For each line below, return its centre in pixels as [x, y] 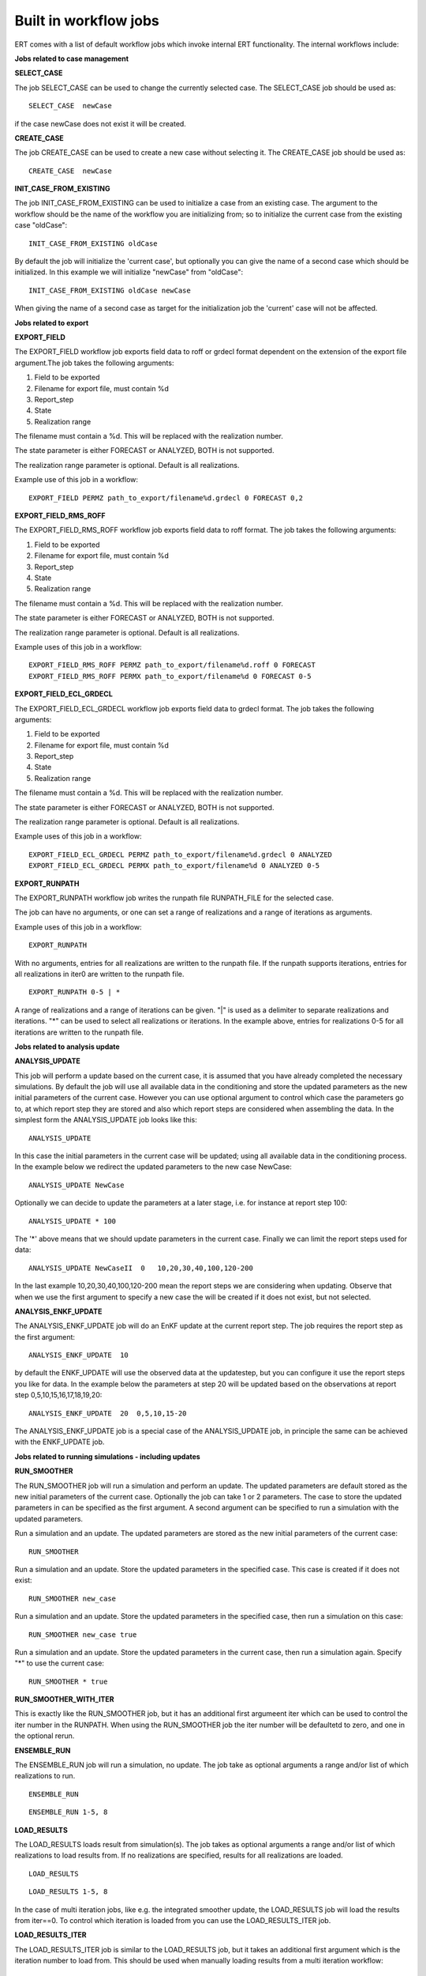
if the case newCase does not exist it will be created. [101, 123]
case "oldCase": [41, 225]
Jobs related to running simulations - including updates [107, 1456]
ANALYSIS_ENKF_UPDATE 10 [79, 1355]
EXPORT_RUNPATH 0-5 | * [75, 992]
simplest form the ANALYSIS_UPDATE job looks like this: [106, 1120]
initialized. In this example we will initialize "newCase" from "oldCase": [129, 272]
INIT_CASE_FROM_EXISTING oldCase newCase [110, 290]
